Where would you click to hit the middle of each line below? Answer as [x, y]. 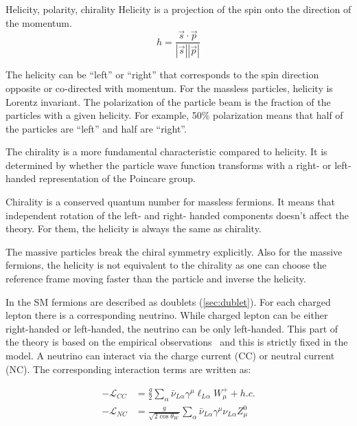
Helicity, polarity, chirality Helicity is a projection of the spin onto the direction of [178, 9]
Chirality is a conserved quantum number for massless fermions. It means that [170, 202]
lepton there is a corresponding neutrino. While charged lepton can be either [167, 315]
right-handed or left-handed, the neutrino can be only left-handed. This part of [172, 328]
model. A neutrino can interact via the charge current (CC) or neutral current [170, 355]
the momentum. [39, 22]
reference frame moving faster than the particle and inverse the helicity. [156, 279]
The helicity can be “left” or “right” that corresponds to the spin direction [162, 75]
